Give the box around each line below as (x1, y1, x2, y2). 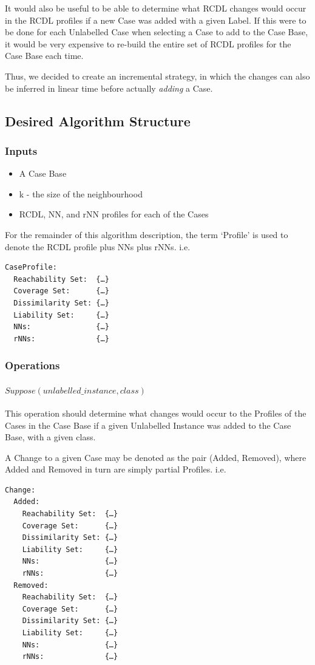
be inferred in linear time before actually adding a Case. (5, 81, 213, 94)
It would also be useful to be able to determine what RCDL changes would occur (5, 2, 307, 14)
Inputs (5, 143, 38, 158)
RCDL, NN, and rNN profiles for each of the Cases (19, 208, 209, 220)
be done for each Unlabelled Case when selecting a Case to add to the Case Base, (5, 26, 308, 38)
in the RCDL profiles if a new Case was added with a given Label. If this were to (5, 13, 307, 26)
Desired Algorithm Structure (5, 111, 191, 130)
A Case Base (19, 167, 67, 180)
